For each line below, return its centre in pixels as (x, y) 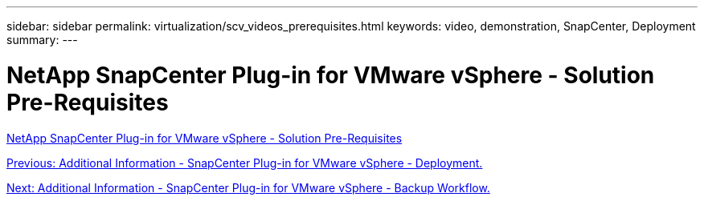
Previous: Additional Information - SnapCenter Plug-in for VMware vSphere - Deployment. (245, 163)
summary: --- (42, 40)
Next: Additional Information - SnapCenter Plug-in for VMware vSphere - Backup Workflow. (248, 187)
